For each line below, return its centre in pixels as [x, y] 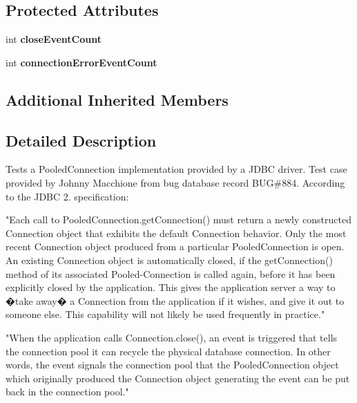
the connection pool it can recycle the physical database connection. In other [168, 351]
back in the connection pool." [67, 392]
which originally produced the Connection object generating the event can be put [178, 378]
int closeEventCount [54, 39]
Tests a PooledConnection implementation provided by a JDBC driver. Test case [176, 169]
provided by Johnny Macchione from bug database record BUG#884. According [175, 182]
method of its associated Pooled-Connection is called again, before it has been [171, 273]
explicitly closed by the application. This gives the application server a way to [171, 287]
